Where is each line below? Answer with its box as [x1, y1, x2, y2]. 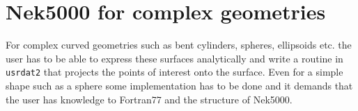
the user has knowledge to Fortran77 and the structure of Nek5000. [6, 92, 293, 106]
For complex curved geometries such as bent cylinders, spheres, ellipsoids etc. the [6, 37, 352, 52]
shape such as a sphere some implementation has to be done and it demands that [6, 78, 353, 92]
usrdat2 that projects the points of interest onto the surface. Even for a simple [6, 65, 343, 79]
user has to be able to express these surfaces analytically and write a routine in [6, 51, 343, 65]
